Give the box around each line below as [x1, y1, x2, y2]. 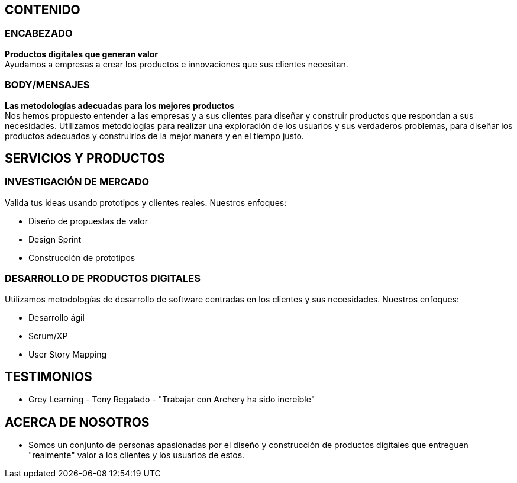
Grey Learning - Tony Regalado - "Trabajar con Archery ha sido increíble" [28, 394, 315, 405]
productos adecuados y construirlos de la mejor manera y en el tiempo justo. [5, 130, 304, 141]
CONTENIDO [5, 2, 80, 17]
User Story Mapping [28, 349, 107, 359]
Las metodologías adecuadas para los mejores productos [5, 100, 234, 111]
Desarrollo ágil [28, 312, 85, 323]
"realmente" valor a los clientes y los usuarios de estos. [28, 450, 245, 461]
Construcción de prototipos [28, 252, 135, 263]
